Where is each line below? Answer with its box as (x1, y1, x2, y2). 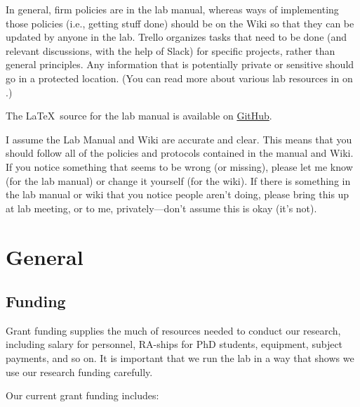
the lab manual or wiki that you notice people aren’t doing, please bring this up (6, 187, 349, 202)
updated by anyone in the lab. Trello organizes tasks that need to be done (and (6, 30, 347, 44)
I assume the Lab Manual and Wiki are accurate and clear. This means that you (6, 131, 352, 146)
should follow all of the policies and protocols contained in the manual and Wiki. (6, 146, 354, 160)
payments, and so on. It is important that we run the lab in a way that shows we (6, 351, 354, 366)
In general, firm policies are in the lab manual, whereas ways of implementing (6, 2, 339, 16)
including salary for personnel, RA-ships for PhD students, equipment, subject (6, 337, 343, 351)
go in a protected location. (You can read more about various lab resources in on (6, 70, 353, 85)
